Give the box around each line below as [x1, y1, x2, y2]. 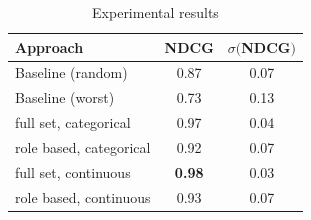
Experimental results [92, 2, 219, 22]
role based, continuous [15, 186, 151, 207]
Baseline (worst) [15, 87, 115, 108]
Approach [15, 36, 84, 57]
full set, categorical [15, 112, 131, 133]
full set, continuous [15, 161, 131, 182]
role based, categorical [15, 136, 151, 157]
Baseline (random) [15, 62, 128, 83]
